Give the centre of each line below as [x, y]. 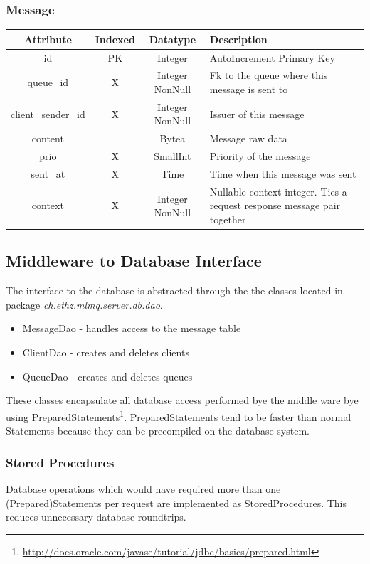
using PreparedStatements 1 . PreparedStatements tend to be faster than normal [179, 415]
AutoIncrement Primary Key [272, 57]
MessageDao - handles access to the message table [132, 328]
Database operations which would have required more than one [143, 488]
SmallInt [173, 156]
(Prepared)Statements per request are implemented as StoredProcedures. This [176, 502]
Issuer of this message [257, 113]
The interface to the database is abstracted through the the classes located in [174, 291]
